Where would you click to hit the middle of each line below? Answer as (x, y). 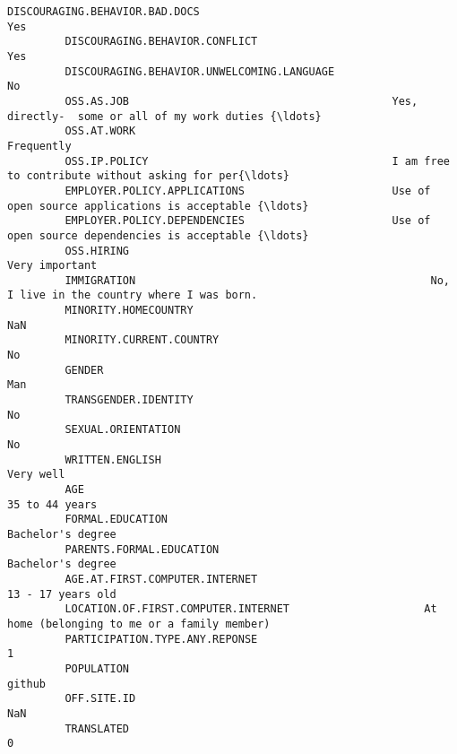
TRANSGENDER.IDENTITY (129, 400)
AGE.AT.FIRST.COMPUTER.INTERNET (161, 579)
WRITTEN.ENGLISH (113, 459)
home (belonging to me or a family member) (139, 624)
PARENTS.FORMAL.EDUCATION (142, 549)
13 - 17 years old (62, 594)
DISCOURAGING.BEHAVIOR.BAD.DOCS (103, 12)
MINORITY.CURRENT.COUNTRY (142, 340)
